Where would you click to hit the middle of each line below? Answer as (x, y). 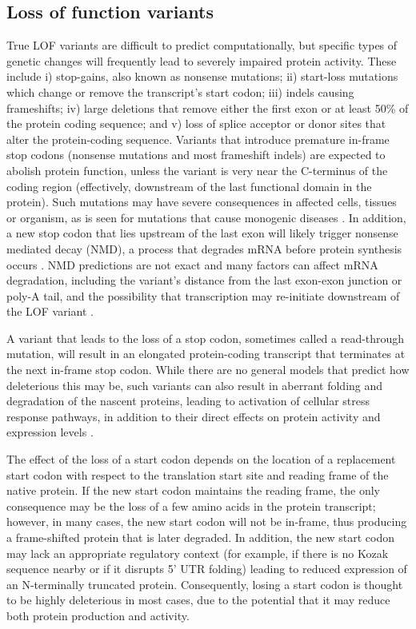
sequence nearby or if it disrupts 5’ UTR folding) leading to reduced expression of (207, 569)
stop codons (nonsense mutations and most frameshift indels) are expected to (196, 155)
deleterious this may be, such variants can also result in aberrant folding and (195, 385)
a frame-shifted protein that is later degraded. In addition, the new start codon (201, 537)
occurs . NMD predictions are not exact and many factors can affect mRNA (192, 264)
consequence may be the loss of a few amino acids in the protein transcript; (191, 506)
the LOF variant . (50, 311)
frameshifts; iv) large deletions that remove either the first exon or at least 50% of (208, 107)
